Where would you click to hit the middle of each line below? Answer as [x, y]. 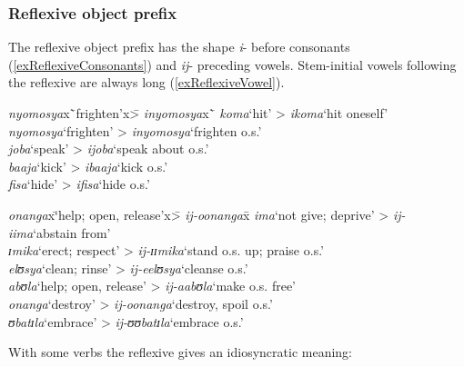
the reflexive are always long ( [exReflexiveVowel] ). [146, 82]
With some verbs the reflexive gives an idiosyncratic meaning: [181, 352]
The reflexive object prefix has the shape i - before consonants [179, 47]
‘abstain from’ [72, 232]
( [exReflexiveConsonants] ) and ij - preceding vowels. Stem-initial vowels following [232, 64]
